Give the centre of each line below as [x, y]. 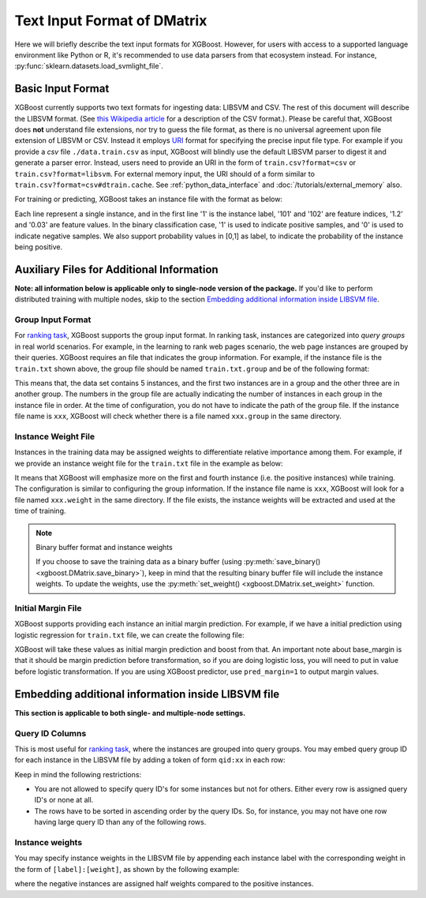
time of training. [40, 511]
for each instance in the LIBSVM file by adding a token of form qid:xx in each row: [150, 760]
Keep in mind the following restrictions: [78, 774]
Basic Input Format [62, 89]
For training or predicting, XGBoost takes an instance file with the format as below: [149, 199]
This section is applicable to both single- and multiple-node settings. [130, 713]
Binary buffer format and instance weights [104, 547]
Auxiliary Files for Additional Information [116, 269]
